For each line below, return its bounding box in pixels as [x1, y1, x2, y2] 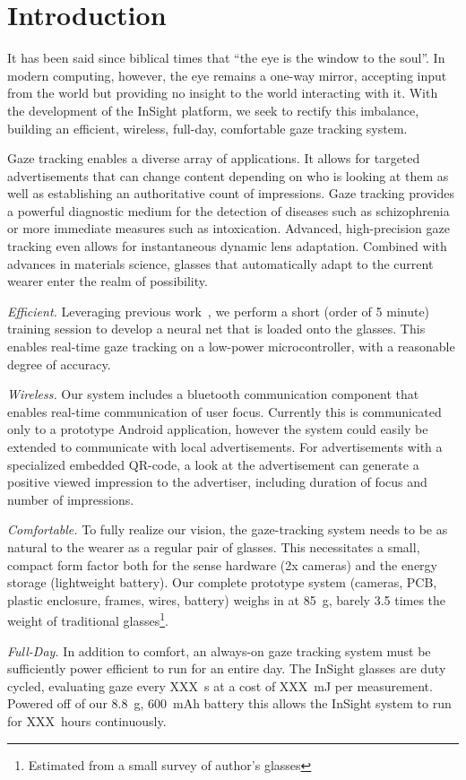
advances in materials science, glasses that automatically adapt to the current [7, 254, 434, 273]
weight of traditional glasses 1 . [7, 609, 168, 629]
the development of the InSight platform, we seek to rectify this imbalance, [7, 100, 419, 119]
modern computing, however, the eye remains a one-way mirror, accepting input [7, 65, 447, 84]
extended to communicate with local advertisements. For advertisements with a [7, 438, 443, 455]
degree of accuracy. [7, 354, 111, 373]
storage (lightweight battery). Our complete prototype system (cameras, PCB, [7, 573, 437, 592]
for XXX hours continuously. [7, 711, 167, 730]
